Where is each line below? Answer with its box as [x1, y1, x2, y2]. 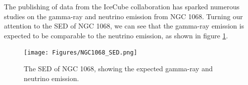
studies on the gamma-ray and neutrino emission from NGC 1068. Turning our [4, 11, 243, 21]
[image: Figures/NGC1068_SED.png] [24, 49, 138, 57]
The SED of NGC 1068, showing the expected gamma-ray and [24, 63, 213, 74]
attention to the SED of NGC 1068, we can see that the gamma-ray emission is [4, 21, 244, 31]
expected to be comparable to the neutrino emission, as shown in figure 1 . [4, 30, 228, 40]
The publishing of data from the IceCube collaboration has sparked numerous [4, 1, 240, 11]
